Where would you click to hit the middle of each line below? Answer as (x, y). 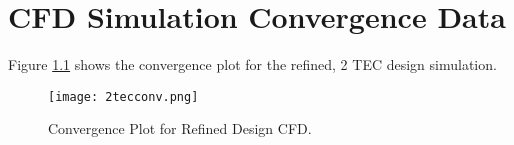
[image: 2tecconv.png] (123, 96)
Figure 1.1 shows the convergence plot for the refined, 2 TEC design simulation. (252, 64)
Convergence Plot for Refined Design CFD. (180, 128)
